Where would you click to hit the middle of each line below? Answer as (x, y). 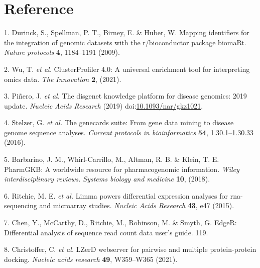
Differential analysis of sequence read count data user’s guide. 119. (106, 232)
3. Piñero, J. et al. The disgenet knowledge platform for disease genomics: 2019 (125, 96)
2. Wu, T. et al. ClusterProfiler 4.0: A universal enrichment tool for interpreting (127, 69)
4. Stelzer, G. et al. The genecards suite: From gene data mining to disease (119, 122)
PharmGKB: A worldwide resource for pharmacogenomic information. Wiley (122, 169)
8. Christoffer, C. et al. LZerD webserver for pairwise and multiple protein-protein (130, 249)
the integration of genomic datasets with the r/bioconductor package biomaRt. (125, 42)
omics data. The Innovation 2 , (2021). (63, 79)
